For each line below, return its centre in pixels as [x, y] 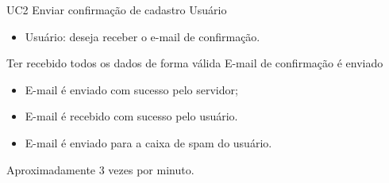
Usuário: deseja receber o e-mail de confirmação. [143, 36]
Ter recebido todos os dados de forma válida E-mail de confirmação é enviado [195, 63]
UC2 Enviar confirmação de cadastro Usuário [117, 10]
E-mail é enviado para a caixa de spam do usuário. [148, 142]
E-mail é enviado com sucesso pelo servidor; [131, 89]
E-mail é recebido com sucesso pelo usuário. [131, 116]
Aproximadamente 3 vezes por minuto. [100, 169]
